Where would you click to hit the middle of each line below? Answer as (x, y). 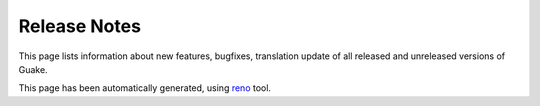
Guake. (33, 69)
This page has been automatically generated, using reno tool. (145, 88)
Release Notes (80, 26)
